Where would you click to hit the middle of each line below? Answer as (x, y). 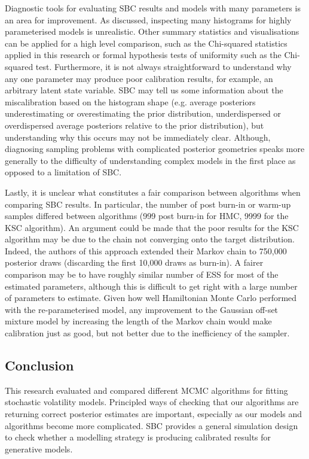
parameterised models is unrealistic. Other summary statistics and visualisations (152, 31)
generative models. (39, 449)
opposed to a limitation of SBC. (63, 172)
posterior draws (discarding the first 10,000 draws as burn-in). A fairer (134, 262)
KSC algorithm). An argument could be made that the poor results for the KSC (152, 227)
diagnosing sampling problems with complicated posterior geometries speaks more (155, 149)
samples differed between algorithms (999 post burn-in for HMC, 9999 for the (147, 216)
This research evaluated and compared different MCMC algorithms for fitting (146, 390)
